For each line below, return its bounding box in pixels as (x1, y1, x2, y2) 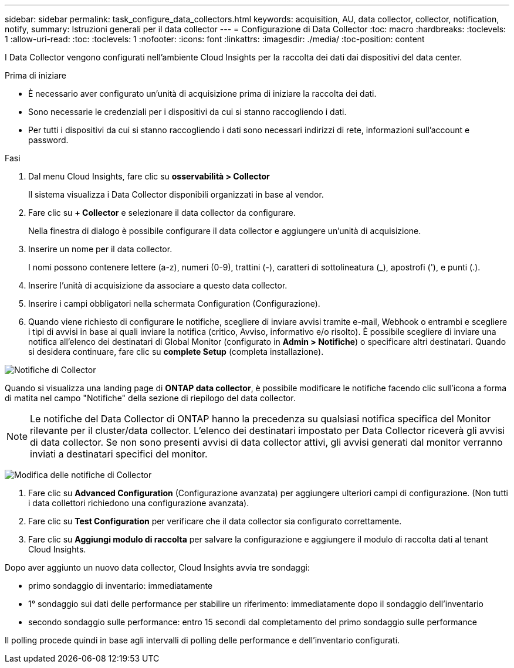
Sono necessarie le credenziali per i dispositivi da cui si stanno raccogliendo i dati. (28, 107, 347, 117)
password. (28, 135, 69, 145)
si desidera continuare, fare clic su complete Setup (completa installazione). (28, 347, 324, 357)
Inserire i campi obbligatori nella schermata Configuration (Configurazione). (28, 299, 320, 308)
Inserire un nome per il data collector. (28, 244, 173, 254)
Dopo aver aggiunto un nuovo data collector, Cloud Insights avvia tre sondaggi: (5, 562, 310, 572)
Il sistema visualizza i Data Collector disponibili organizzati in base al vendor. (28, 189, 324, 199)
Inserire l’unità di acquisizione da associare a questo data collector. (28, 280, 288, 290)
